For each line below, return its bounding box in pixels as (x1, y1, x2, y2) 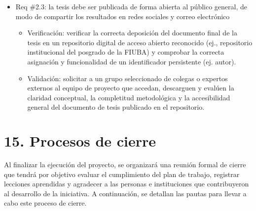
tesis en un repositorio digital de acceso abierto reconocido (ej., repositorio (27, 37, 253, 47)
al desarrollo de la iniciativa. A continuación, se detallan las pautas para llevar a (4, 188, 247, 198)
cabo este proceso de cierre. (4, 198, 87, 208)
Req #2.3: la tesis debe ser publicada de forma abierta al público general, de (15, 1, 247, 11)
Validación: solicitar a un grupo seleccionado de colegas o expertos (27, 73, 228, 83)
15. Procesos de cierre (4, 131, 156, 151)
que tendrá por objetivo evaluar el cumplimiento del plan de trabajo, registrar (4, 169, 240, 179)
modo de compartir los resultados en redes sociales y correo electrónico (15, 11, 230, 21)
